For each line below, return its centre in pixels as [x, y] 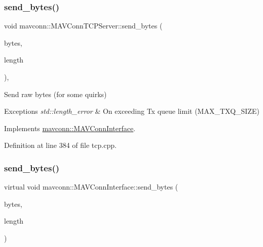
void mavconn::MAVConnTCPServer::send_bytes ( [83, 26]
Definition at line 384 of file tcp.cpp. [60, 145]
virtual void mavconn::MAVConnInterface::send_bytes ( [91, 187]
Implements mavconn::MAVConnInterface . [70, 128]
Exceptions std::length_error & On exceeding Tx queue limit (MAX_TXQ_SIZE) [132, 111]
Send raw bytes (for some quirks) [55, 94]
